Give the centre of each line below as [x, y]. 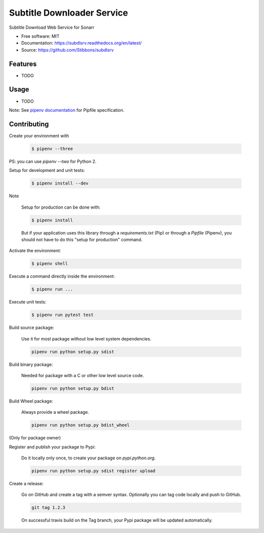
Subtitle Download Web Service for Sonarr [52, 27]
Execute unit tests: [28, 302]
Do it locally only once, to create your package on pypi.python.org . [88, 458]
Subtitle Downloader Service [68, 13]
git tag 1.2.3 [48, 508]
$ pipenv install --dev [60, 183]
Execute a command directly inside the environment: [62, 277]
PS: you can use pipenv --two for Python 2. [53, 161]
